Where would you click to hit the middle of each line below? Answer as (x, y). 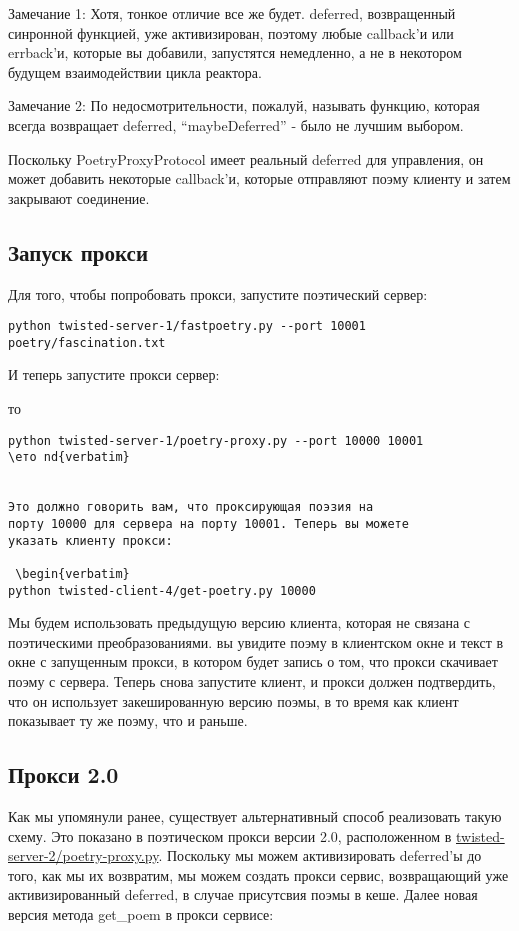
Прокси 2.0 (63, 774)
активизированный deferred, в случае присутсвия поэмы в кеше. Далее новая (243, 894)
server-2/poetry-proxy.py (83, 855)
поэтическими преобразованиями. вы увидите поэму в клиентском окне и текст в (256, 641)
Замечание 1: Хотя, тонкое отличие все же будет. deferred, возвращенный (232, 13)
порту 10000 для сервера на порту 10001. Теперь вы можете (208, 523)
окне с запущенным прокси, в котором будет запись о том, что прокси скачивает (253, 661)
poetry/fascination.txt (87, 342)
